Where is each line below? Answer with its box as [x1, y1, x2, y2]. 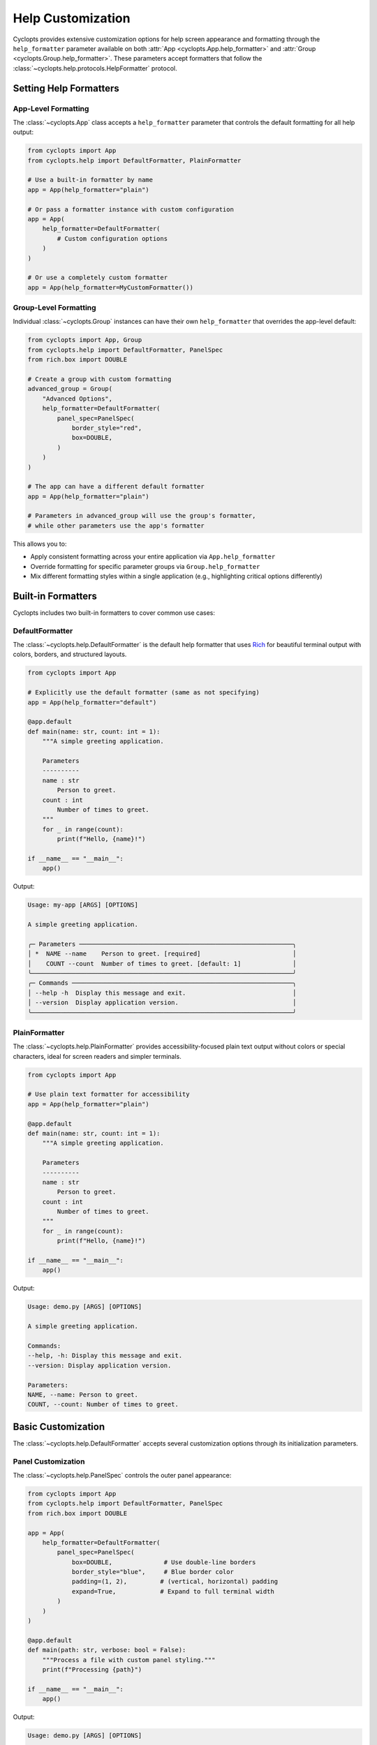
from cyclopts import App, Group [27, 336, 142, 344]
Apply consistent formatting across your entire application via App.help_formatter [30, 552, 276, 561]
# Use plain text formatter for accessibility [27, 1090, 190, 1099]
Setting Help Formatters [13, 82, 119, 94]
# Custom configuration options [57, 235, 168, 242]
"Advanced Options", [42, 394, 113, 403]
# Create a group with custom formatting [27, 376, 172, 383]
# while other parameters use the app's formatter [27, 521, 205, 530]
